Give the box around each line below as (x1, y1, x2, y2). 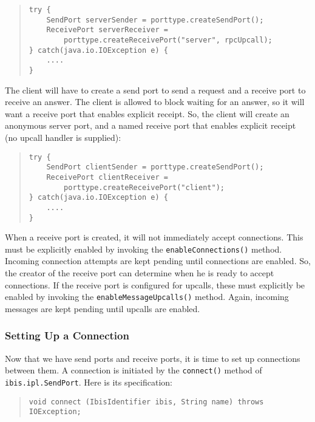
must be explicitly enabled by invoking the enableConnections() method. (5, 242, 282, 255)
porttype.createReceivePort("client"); (64, 183, 225, 192)
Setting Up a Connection (5, 328, 129, 343)
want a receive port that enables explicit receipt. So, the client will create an (5, 107, 290, 120)
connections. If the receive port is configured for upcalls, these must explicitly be (5, 278, 305, 291)
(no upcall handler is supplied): (5, 131, 121, 143)
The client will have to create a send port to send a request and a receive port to (5, 83, 306, 96)
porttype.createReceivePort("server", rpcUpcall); (64, 35, 273, 44)
